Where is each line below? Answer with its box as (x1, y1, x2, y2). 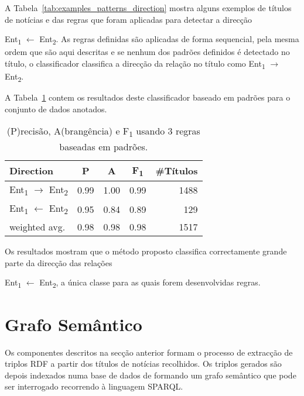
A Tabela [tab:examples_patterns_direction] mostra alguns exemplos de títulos (5, 2, 292, 13)
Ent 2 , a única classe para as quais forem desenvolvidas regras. (39, 276, 261, 290)
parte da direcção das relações (5, 256, 112, 268)
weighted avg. (9, 220, 66, 234)
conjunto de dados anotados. (5, 102, 107, 115)
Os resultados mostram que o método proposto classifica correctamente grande (5, 245, 287, 257)
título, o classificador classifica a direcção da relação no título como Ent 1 (5, 57, 265, 71)
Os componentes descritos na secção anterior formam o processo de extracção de (5, 346, 293, 358)
